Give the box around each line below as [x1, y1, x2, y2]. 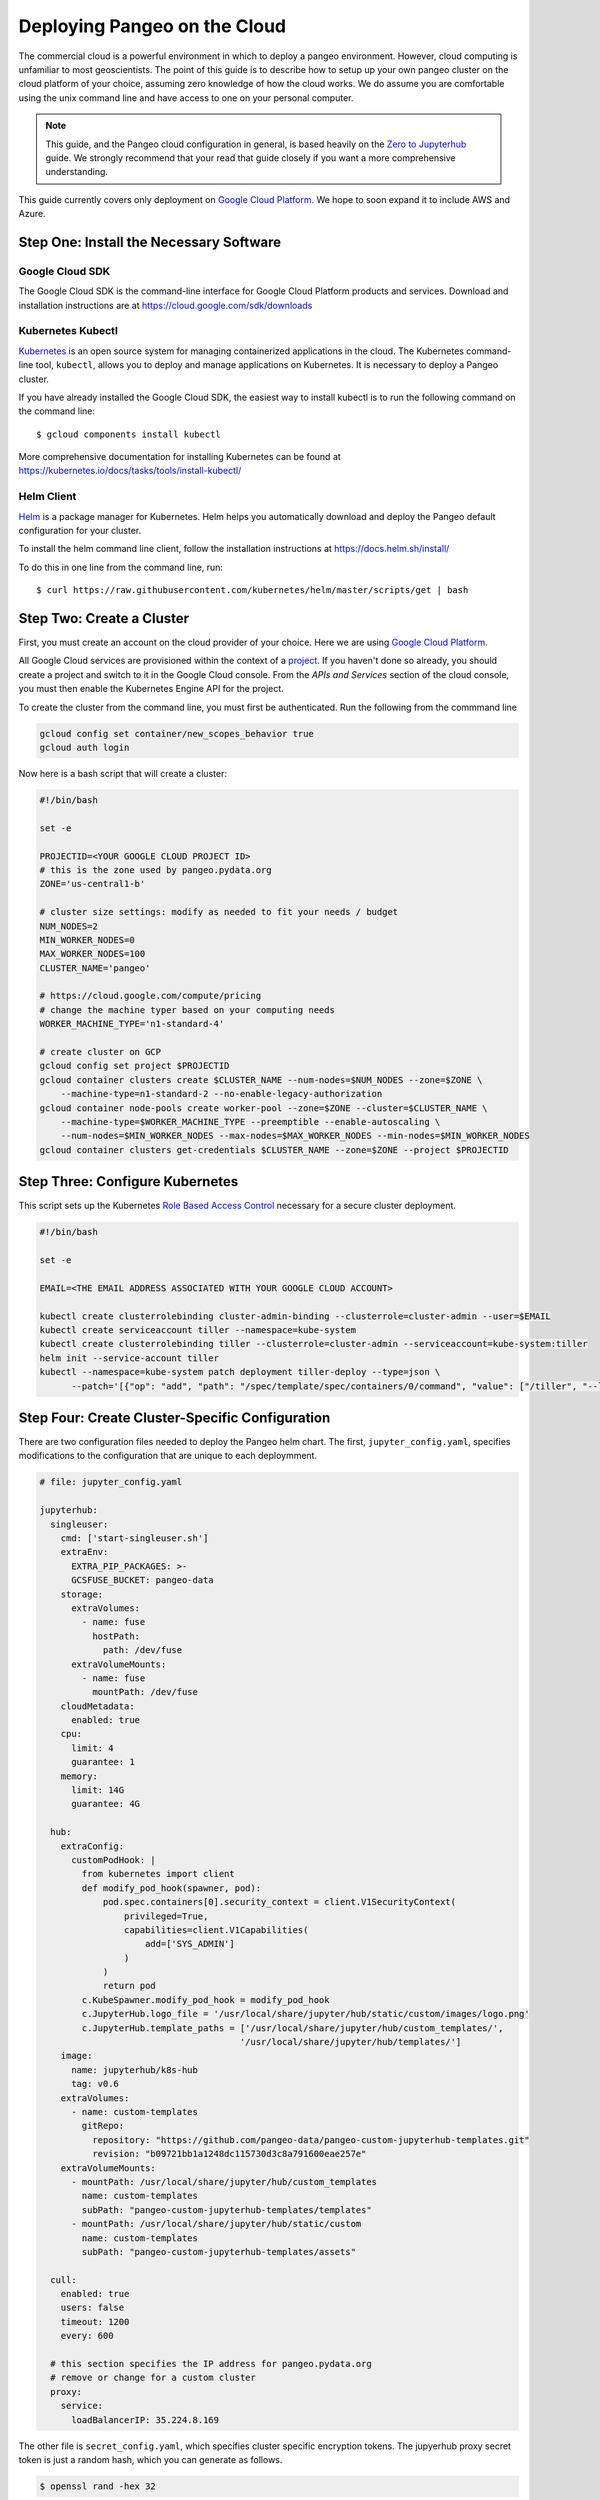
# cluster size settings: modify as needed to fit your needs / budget [39, 906, 399, 918]
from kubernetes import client [81, 1868, 235, 1880]
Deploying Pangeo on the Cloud [18, 15, 287, 37]
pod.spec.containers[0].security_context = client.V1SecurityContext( [102, 1896, 457, 1908]
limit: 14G [71, 1785, 125, 1796]
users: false [60, 2302, 125, 2314]
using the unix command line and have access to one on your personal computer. [18, 91, 354, 104]
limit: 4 [71, 1742, 114, 1754]
